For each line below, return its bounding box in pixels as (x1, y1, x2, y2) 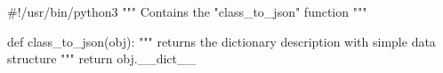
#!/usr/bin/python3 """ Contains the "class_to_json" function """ (7, 3, 367, 20)
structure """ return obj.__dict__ (7, 49, 196, 68)
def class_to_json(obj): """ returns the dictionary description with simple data (7, 32, 436, 50)
